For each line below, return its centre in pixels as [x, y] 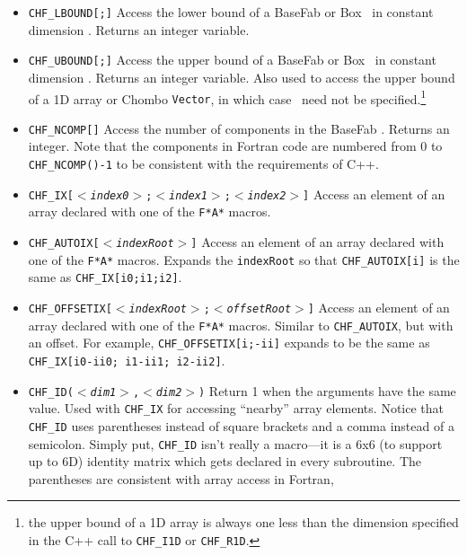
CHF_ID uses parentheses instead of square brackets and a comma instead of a [241, 425]
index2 [267, 195]
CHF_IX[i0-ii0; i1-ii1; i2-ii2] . [127, 360]
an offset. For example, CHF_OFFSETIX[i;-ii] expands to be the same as [229, 343]
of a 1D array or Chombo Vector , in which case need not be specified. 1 [227, 97]
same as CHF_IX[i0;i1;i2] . [105, 277]
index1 [188, 195]
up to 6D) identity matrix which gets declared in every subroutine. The [225, 461]
